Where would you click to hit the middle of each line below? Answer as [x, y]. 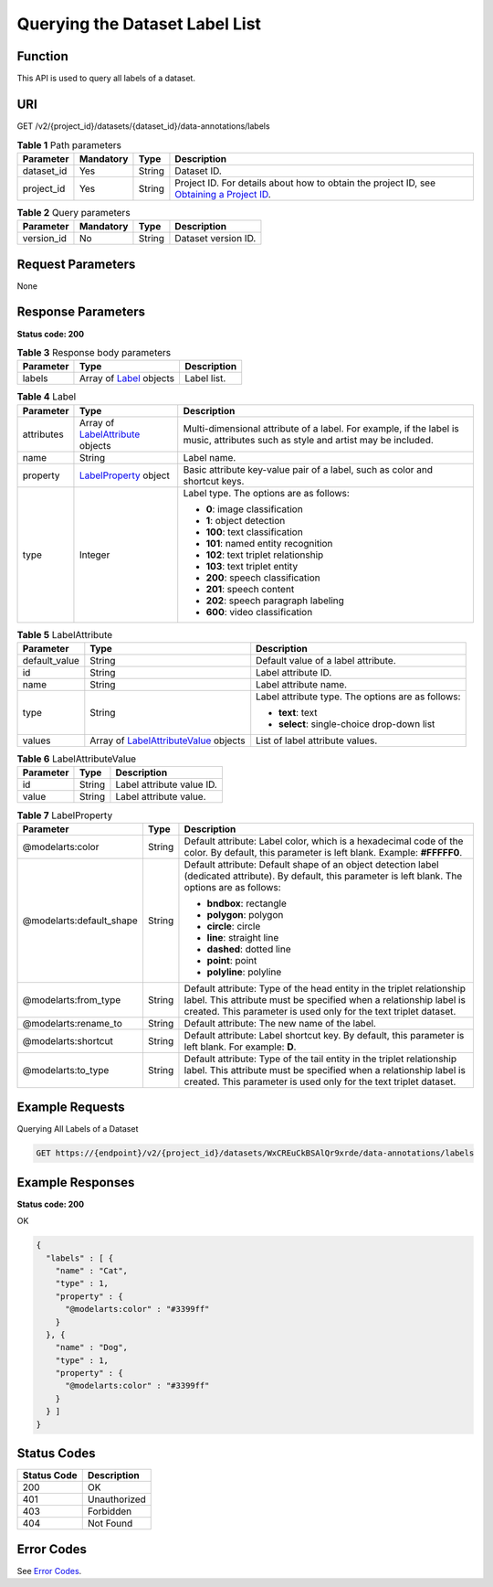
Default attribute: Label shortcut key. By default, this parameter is [324, 1035]
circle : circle [234, 926]
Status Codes [56, 1454]
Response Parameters [81, 312]
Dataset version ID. [215, 239]
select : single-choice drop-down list [357, 724]
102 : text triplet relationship [265, 555]
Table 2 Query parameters [74, 212]
